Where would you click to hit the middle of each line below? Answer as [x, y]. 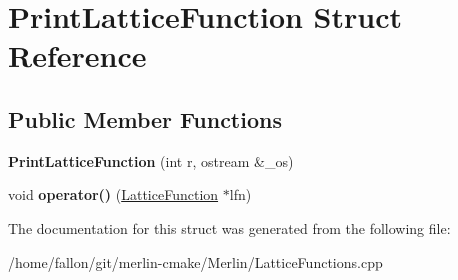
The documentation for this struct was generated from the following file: [229, 227]
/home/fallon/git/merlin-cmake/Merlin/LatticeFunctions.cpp [195, 261]
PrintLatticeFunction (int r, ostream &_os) [151, 160]
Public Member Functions [145, 118]
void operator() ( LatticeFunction [113, 194]
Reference [77, 55]
